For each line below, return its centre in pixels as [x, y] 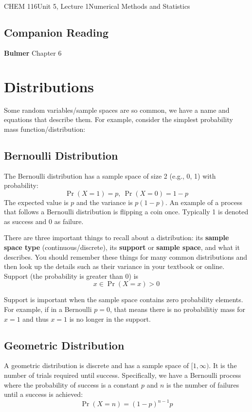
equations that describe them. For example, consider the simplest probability [118, 119]
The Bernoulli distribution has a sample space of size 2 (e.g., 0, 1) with [110, 175]
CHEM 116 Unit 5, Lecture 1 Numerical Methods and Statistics [97, 6]
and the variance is [105, 202]
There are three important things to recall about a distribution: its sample [117, 237]
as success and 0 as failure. [44, 221]
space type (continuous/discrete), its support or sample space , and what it [122, 247]
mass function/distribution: [45, 129]
